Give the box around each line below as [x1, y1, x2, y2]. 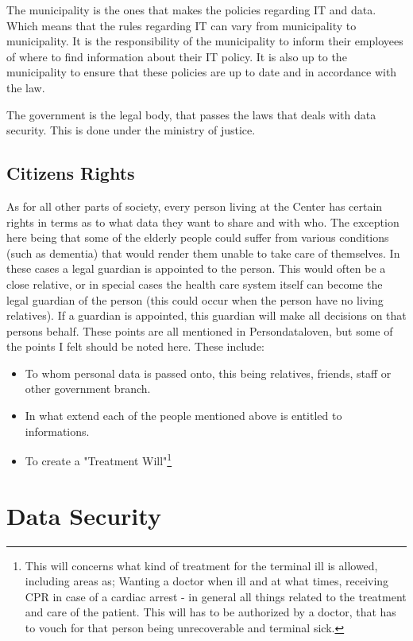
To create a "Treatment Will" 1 [25, 450, 172, 468]
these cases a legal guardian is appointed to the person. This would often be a [6, 260, 386, 277]
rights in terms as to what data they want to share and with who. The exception [6, 213, 399, 230]
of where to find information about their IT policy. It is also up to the [6, 48, 347, 64]
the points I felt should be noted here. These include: [6, 338, 264, 355]
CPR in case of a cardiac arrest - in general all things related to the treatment [25, 588, 407, 604]
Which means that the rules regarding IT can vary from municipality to [6, 17, 357, 33]
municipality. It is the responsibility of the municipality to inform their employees [6, 33, 403, 49]
